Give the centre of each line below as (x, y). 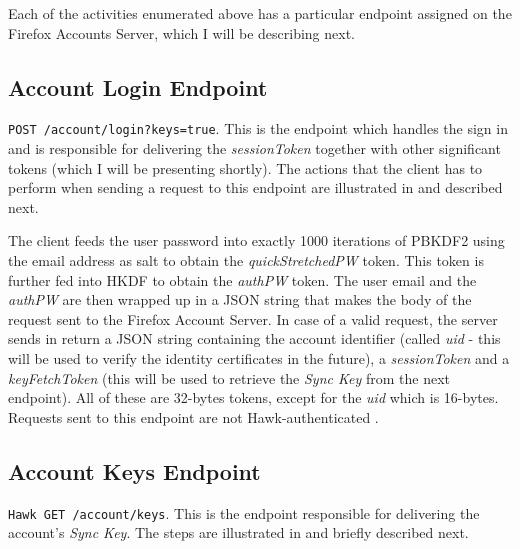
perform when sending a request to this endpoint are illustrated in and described (255, 187)
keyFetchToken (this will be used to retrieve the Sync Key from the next (229, 377)
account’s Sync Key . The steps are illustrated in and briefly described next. (238, 532)
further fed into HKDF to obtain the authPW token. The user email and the (242, 279)
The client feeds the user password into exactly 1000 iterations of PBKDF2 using (256, 240)
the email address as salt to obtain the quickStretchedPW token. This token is (246, 260)
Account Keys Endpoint (134, 470)
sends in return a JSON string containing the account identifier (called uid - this (254, 338)
